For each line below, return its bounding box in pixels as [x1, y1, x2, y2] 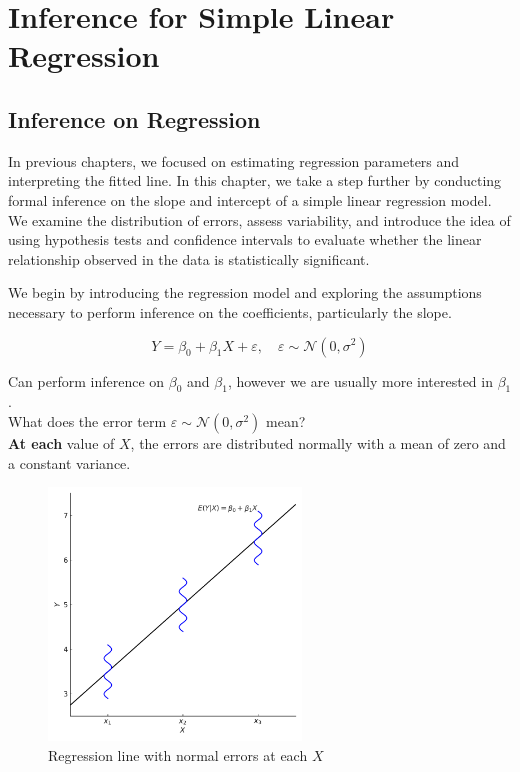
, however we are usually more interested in [227, 370, 493, 391]
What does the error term [8, 410, 167, 431]
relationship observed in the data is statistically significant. [8, 248, 370, 269]
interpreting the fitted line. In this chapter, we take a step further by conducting [8, 170, 502, 191]
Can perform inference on [8, 370, 165, 391]
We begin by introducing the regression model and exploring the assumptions [8, 282, 482, 303]
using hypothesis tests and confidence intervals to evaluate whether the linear [8, 229, 482, 250]
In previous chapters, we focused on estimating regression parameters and [8, 150, 460, 171]
